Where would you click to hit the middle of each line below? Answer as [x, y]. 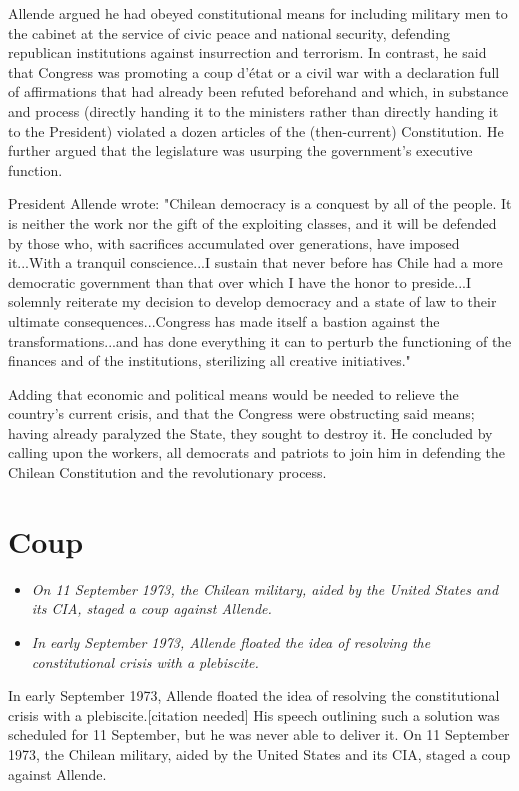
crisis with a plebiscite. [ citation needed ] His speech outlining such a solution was [254, 714]
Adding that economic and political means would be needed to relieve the [233, 393]
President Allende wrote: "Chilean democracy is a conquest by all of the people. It [260, 203]
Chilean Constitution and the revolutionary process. [167, 472]
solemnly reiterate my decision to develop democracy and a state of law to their [252, 301]
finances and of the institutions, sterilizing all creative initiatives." [209, 360]
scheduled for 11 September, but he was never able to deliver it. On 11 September [259, 734]
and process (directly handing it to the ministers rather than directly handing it [253, 110]
